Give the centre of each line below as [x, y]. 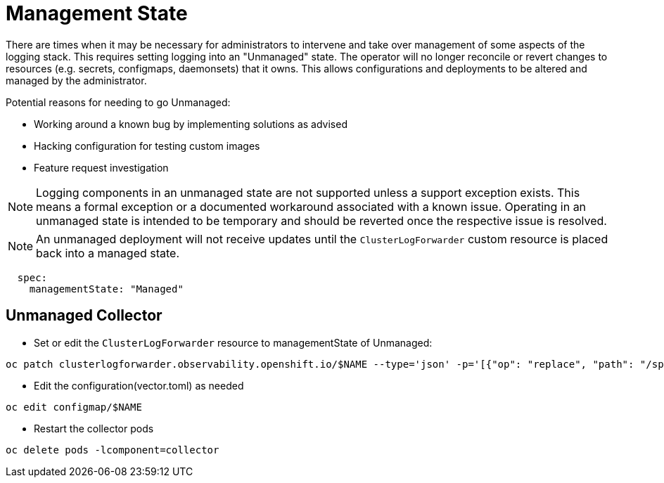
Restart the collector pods [94, 428]
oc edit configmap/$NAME [74, 407]
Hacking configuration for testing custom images [147, 146]
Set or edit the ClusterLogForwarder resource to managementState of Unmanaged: [233, 342]
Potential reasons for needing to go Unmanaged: [118, 102]
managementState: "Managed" [106, 289]
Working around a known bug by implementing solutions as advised [191, 124]
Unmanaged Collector [84, 316]
